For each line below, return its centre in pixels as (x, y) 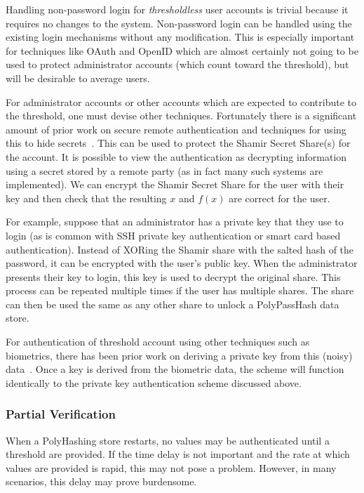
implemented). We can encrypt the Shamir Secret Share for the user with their (175, 184)
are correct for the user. (279, 198)
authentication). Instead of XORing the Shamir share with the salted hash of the (180, 249)
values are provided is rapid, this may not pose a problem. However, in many (171, 467)
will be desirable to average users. (78, 78)
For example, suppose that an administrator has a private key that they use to (175, 222)
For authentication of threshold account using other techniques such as (158, 342)
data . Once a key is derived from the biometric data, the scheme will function (175, 369)
